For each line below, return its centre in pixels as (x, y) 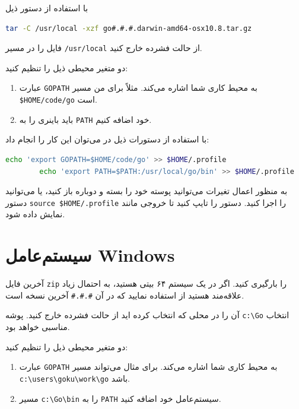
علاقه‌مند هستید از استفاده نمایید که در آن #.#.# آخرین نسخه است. (125, 295)
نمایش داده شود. (35, 214)
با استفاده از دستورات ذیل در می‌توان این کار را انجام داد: (107, 139)
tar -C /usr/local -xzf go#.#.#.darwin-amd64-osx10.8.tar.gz (129, 28)
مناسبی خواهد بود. (38, 327)
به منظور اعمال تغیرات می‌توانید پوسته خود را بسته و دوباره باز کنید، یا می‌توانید (147, 191)
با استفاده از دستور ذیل (47, 8)
